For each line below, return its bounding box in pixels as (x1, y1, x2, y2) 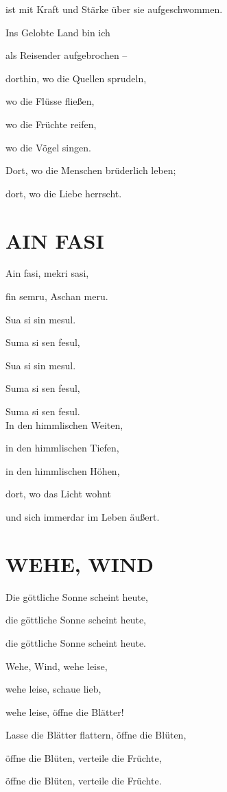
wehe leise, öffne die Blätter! (5, 704, 124, 719)
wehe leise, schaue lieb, (5, 682, 101, 696)
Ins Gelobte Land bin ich (5, 25, 110, 39)
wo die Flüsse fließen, (5, 94, 95, 108)
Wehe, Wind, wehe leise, (5, 658, 108, 673)
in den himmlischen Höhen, (5, 463, 120, 478)
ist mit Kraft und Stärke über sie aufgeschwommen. (5, 2, 223, 16)
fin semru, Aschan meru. (5, 289, 108, 304)
